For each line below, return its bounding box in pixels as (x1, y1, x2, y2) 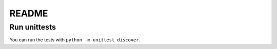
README (9, 8, 48, 19)
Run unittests (9, 22, 56, 32)
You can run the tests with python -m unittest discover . (9, 37, 141, 43)
